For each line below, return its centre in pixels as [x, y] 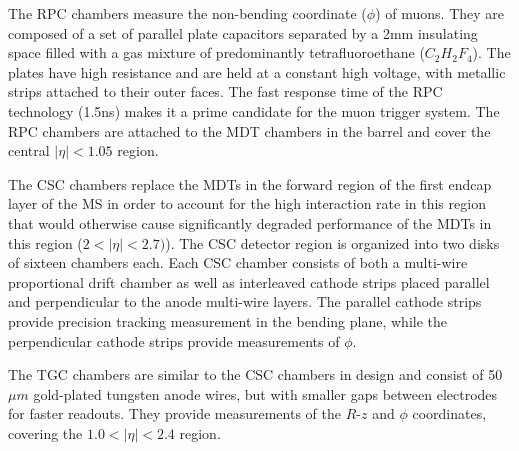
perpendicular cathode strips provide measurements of [174, 340]
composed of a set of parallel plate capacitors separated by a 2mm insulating [243, 32]
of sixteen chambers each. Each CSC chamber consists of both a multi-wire [238, 262]
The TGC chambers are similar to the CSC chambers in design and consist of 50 [255, 374]
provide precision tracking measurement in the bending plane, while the [227, 320]
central [29, 150]
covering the [45, 432]
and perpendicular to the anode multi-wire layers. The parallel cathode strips [245, 301]
